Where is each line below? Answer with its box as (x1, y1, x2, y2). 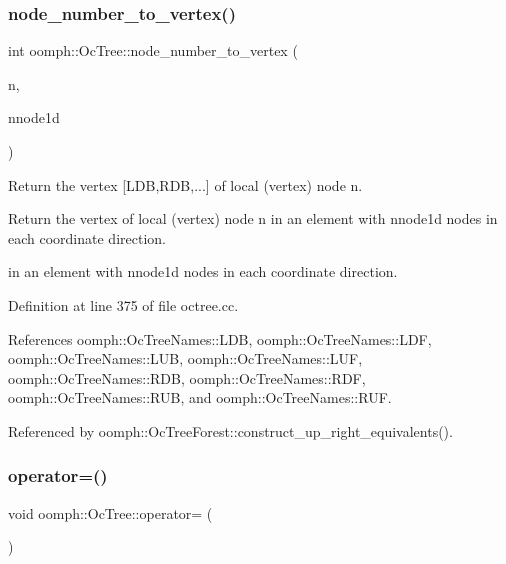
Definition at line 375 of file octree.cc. (8, 294, 239, 315)
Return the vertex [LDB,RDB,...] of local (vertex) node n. (8, 174, 363, 195)
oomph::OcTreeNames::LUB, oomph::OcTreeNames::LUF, (8, 348, 363, 369)
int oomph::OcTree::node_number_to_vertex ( (8, 40, 298, 61)
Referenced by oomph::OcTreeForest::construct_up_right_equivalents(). (8, 420, 453, 441)
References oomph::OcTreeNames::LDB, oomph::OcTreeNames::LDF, (8, 328, 432, 349)
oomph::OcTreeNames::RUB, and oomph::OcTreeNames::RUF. (8, 387, 392, 408)
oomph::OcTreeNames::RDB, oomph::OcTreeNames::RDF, (8, 367, 366, 388)
